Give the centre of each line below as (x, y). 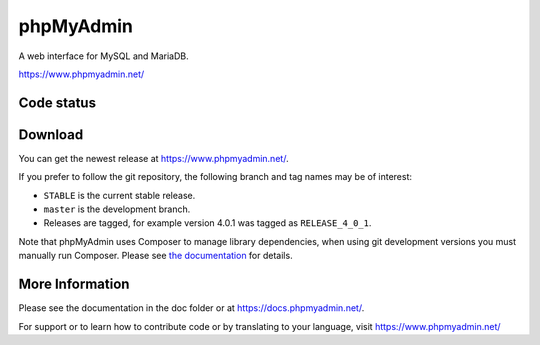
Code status (57, 102)
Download (51, 134)
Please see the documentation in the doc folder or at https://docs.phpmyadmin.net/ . (191, 308)
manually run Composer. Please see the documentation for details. (156, 256)
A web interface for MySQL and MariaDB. (103, 56)
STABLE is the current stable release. (119, 195)
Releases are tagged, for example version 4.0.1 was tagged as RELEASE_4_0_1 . (207, 223)
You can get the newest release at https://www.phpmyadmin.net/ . (153, 158)
